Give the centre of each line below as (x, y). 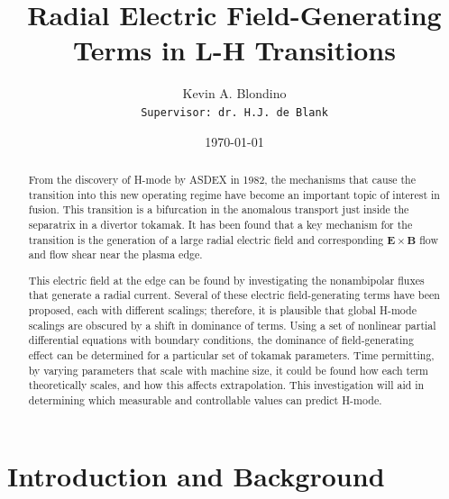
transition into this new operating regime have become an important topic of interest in (234, 194)
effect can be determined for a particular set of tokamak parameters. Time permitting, (231, 355)
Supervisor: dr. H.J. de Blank (234, 112)
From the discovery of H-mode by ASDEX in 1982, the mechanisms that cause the (222, 179)
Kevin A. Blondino (234, 93)
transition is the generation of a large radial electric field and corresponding (206, 239)
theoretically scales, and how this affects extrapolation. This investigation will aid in (226, 385)
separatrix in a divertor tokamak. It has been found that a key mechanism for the (220, 224)
